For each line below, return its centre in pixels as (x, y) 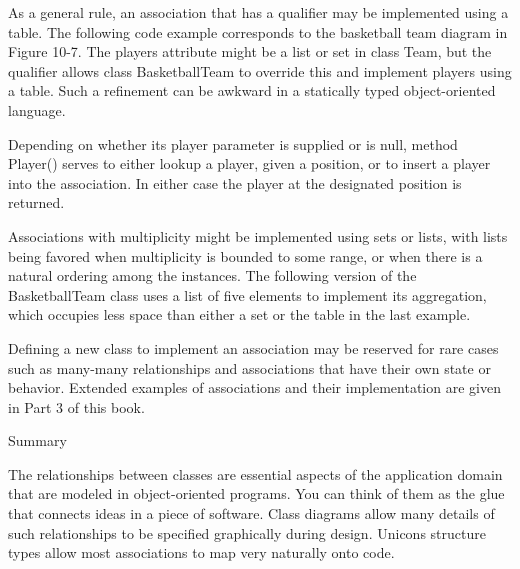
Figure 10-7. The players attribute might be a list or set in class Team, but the (250, 51)
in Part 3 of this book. (76, 406)
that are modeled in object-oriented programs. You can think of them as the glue (256, 493)
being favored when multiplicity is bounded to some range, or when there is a (245, 255)
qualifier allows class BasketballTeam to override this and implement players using (260, 70)
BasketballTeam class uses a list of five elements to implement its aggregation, (247, 294)
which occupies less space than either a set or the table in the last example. (239, 314)
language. (37, 109)
